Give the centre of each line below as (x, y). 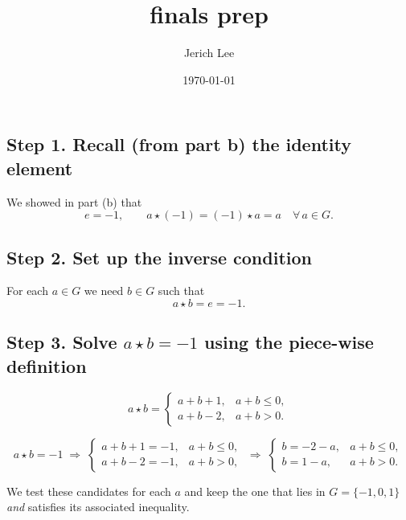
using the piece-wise (289, 342)
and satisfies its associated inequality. (98, 507)
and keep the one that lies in (255, 491)
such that (181, 291)
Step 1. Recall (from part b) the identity (179, 144)
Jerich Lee (209, 53)
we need (104, 291)
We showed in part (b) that (74, 201)
